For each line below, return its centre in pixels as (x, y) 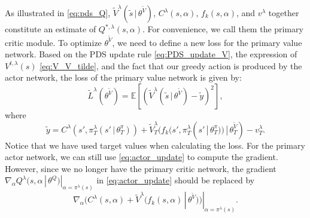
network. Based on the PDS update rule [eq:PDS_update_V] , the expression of (151, 54)
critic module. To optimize (53, 42)
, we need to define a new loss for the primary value (207, 42)
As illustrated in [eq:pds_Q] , (58, 13)
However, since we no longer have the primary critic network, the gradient (141, 168)
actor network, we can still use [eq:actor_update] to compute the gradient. (142, 157)
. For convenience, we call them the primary (223, 29)
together (284, 13)
